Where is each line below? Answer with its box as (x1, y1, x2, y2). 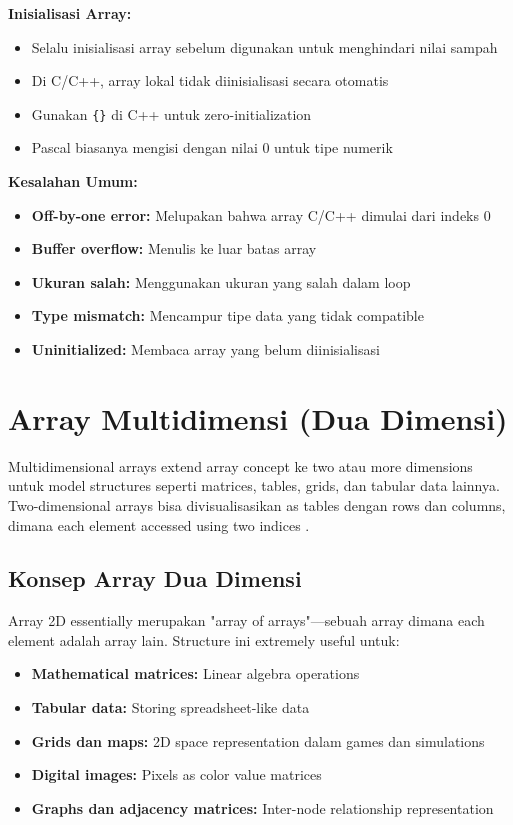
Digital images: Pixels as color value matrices (31, 764, 322, 785)
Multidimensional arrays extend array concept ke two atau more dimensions (8, 455, 473, 476)
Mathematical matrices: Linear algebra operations (31, 663, 360, 684)
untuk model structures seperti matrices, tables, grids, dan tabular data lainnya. (8, 475, 500, 496)
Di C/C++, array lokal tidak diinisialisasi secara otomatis (31, 70, 389, 91)
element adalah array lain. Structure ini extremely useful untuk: (8, 629, 400, 650)
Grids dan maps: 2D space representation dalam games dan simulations (31, 730, 485, 751)
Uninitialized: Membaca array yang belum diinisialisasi (31, 339, 380, 359)
